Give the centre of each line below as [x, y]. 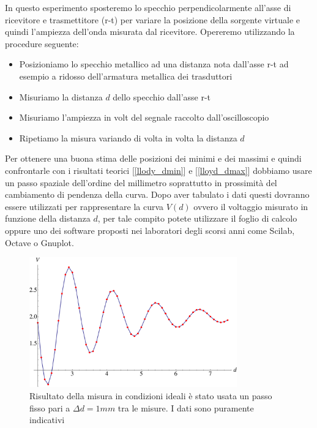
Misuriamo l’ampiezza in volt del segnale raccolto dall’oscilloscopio [144, 117]
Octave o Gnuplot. [39, 242]
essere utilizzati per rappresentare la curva [84, 206]
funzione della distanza [48, 218]
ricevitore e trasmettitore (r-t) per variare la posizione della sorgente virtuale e [153, 19]
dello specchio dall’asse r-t [162, 96]
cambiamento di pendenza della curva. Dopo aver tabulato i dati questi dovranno [157, 194]
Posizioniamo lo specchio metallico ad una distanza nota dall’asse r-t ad [154, 64]
